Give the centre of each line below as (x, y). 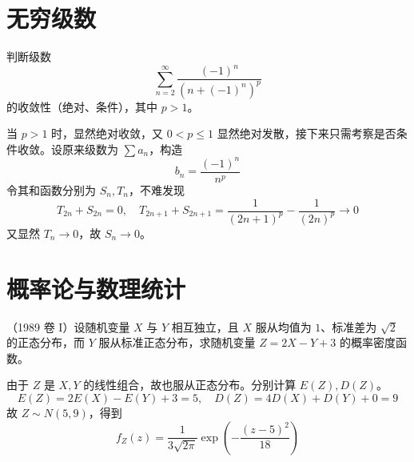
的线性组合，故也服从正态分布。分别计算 (190, 385)
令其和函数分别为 (51, 189)
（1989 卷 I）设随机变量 (68, 326)
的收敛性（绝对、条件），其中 (82, 106)
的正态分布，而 (46, 342)
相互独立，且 (205, 326)
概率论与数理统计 (96, 288)
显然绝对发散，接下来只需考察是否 (307, 133)
